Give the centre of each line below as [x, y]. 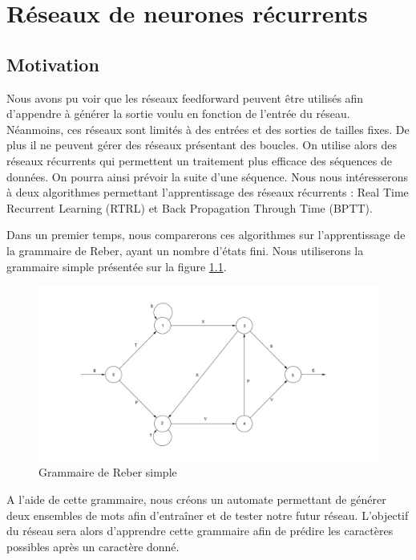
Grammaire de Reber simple [108, 472]
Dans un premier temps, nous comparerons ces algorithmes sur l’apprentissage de [206, 235]
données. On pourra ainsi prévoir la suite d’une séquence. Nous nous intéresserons [208, 176]
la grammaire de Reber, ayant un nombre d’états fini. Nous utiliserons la [185, 250]
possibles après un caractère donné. [93, 546]
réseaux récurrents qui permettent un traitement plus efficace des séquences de [199, 160]
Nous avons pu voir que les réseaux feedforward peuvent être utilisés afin [185, 97]
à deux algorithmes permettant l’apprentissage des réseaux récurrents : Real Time [208, 192]
